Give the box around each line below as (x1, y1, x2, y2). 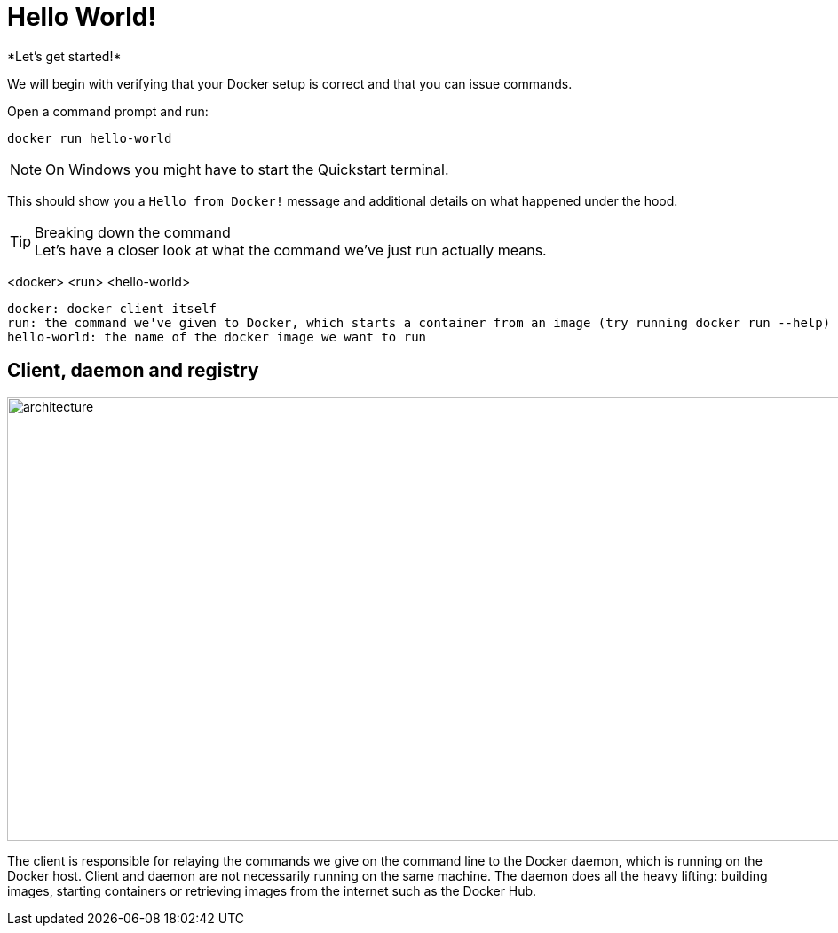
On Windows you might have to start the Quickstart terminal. (45, 160, 449, 178)
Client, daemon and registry (7, 359, 259, 382)
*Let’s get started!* (7, 48, 122, 64)
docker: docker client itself (7, 301, 217, 316)
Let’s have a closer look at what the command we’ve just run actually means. (35, 240, 547, 259)
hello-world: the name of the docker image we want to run (7, 329, 427, 344)
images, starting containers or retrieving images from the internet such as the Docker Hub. (7, 882, 537, 898)
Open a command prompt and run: (7, 103, 209, 119)
